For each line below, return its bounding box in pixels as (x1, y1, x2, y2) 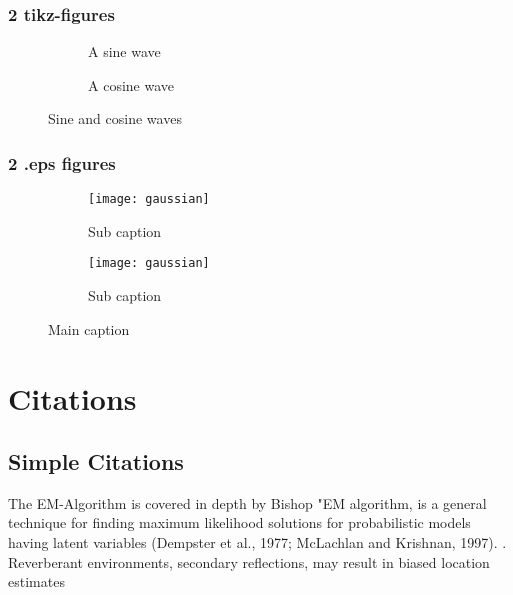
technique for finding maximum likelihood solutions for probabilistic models (8, 512, 471, 533)
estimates (8, 571, 65, 592)
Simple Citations (8, 446, 184, 477)
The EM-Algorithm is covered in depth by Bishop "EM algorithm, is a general (8, 492, 487, 513)
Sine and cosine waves (48, 108, 182, 129)
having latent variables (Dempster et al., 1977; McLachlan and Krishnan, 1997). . (8, 532, 507, 553)
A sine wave (88, 41, 161, 62)
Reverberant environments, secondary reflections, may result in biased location (8, 551, 490, 572)
